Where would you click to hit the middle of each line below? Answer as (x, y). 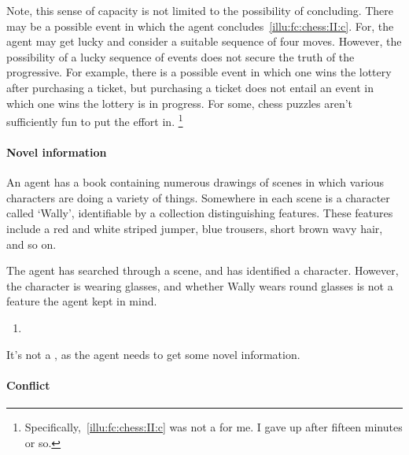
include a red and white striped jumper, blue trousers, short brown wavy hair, (195, 228)
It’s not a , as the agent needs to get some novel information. (153, 354)
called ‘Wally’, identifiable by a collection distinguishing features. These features (200, 213)
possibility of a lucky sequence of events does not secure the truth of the (181, 56)
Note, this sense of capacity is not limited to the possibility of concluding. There (200, 10)
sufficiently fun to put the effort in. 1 (95, 120)
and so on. (31, 244)
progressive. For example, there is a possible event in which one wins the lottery (199, 72)
